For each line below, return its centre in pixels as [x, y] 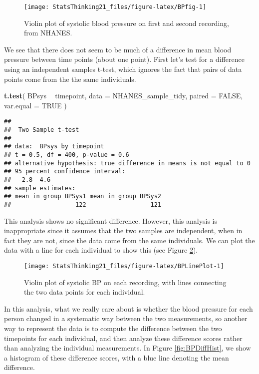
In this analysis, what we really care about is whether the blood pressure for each [129, 308]
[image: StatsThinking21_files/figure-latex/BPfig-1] [115, 7]
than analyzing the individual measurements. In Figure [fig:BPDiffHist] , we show [128, 348]
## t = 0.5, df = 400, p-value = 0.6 [67, 155]
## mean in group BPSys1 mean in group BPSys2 [83, 196]
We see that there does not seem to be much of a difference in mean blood [118, 49]
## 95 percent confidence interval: [65, 172]
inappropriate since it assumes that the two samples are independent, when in [123, 230]
